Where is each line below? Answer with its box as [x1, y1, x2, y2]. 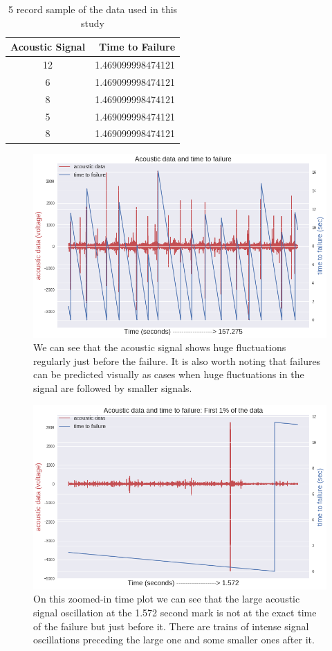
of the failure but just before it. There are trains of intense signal [33, 618, 309, 633]
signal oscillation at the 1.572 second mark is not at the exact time [33, 605, 317, 619]
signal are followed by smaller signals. [33, 381, 192, 395]
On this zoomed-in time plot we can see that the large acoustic [33, 591, 300, 606]
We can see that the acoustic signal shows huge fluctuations [33, 340, 286, 355]
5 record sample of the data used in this [8, 2, 178, 16]
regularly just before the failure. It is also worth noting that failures [33, 353, 321, 368]
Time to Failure [99, 39, 176, 54]
